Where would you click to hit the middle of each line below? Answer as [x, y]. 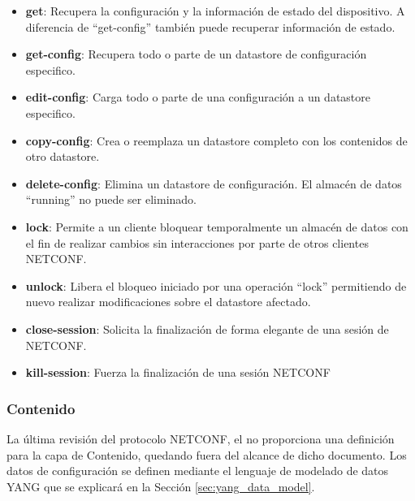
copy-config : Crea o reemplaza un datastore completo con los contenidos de [216, 140]
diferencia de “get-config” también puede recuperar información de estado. [210, 26]
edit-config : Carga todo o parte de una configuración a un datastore [198, 97]
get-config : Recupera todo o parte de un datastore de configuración [196, 54]
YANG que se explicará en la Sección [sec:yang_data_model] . [161, 486]
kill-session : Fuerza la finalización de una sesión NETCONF [178, 372]
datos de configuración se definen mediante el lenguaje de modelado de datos [198, 471]
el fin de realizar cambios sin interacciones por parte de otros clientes [197, 242]
